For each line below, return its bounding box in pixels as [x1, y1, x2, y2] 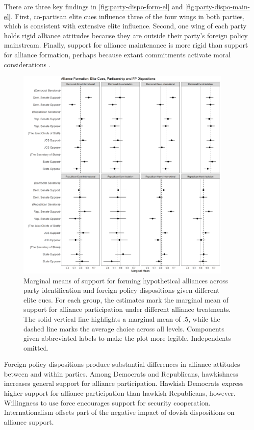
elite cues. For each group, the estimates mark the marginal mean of [24, 294, 229, 304]
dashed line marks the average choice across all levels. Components [24, 323, 225, 333]
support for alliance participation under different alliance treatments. [24, 304, 231, 314]
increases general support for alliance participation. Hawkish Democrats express [4, 378, 244, 388]
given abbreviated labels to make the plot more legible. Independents [24, 333, 231, 343]
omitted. [24, 342, 49, 353]
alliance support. [4, 416, 54, 427]
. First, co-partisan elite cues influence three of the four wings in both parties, [11, 11, 245, 21]
